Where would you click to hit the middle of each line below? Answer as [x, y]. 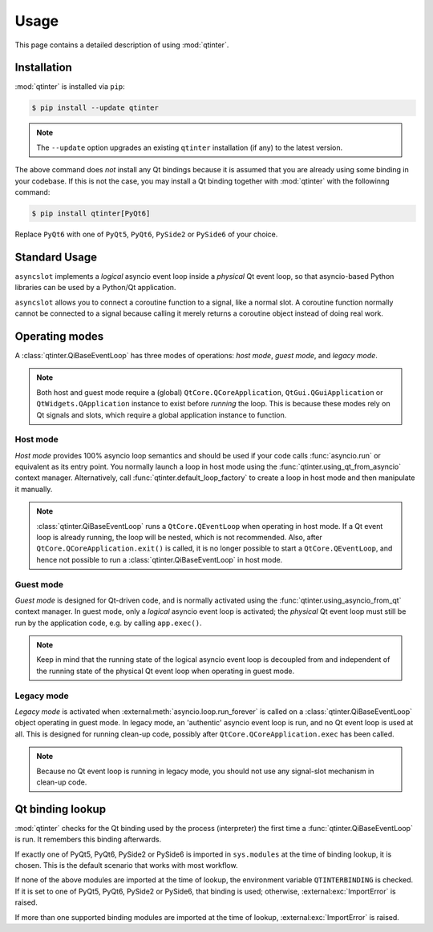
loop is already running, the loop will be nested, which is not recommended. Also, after [179, 537]
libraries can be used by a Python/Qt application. [95, 288]
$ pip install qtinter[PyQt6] [91, 213]
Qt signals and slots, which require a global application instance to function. [162, 415]
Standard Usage [56, 257]
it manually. [34, 489]
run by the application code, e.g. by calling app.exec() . [108, 623]
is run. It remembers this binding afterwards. [88, 839]
